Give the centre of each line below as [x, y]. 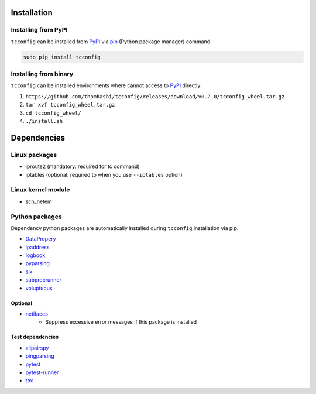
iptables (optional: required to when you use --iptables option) [104, 174]
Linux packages [34, 155]
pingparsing [40, 356]
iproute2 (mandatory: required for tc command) [83, 166]
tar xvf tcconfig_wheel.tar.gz [70, 105]
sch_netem [39, 201]
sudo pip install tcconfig [62, 57]
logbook [35, 255]
